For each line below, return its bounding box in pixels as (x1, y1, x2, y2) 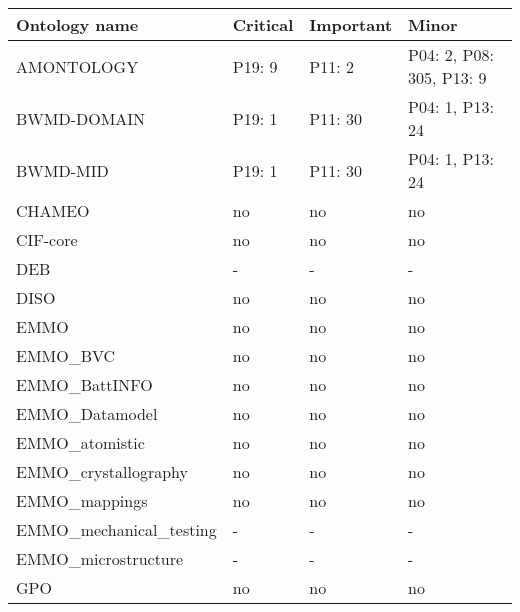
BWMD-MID (16, 158, 109, 182)
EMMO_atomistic (16, 431, 145, 454)
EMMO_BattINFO (16, 373, 153, 396)
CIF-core (16, 228, 78, 251)
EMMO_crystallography (16, 460, 189, 483)
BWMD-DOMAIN (16, 106, 146, 130)
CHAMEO (16, 199, 90, 222)
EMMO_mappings (16, 489, 148, 512)
